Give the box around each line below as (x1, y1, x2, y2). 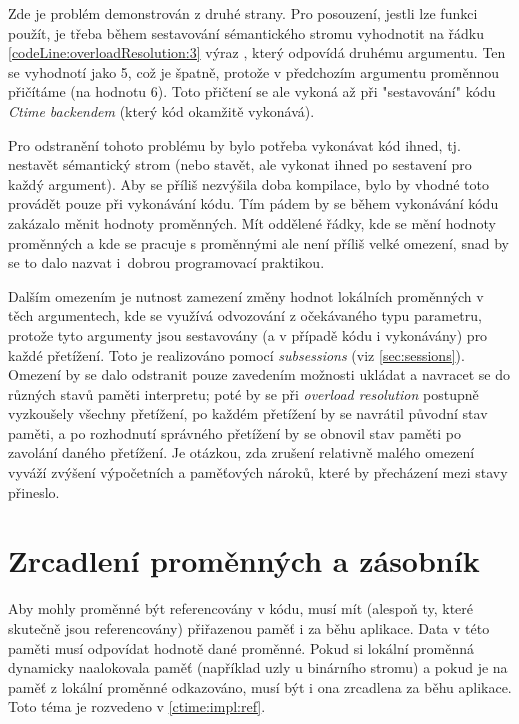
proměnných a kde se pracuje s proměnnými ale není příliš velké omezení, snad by (8, 232, 509, 253)
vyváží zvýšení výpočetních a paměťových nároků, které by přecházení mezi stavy (8, 462, 508, 483)
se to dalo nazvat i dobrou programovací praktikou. (8, 252, 325, 273)
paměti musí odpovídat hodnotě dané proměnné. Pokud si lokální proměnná (8, 637, 474, 658)
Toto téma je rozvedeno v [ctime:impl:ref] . (8, 696, 266, 717)
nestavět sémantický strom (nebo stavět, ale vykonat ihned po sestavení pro (8, 154, 472, 175)
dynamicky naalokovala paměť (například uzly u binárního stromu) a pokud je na (8, 657, 508, 678)
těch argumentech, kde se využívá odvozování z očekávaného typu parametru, (8, 305, 482, 326)
